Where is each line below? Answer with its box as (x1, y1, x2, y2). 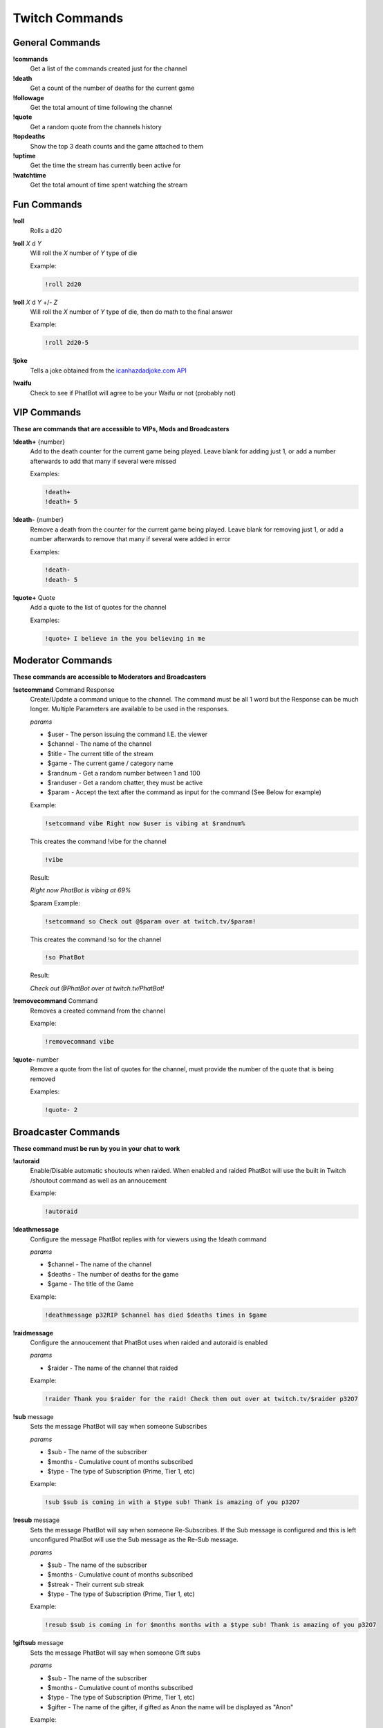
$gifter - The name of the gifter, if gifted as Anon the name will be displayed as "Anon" (47, 1702, 294, 1711)
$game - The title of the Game (47, 1279, 134, 1288)
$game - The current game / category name (47, 759, 174, 767)
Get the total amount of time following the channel (30, 104, 173, 112)
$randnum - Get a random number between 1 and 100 (47, 769, 200, 777)
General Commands (12, 37, 100, 48)
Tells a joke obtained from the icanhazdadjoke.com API (30, 366, 187, 375)
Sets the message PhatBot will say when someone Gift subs (30, 1649, 200, 1657)
